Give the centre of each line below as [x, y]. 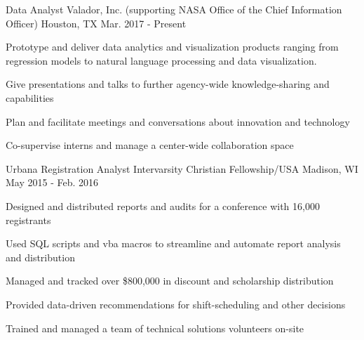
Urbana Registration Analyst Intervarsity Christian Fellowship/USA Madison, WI [182, 168]
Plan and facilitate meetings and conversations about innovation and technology [178, 121]
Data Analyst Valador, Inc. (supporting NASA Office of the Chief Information [174, 9]
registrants [28, 220]
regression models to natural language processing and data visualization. [161, 60]
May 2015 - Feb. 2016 [52, 182]
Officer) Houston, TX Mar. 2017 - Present [96, 23]
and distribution [40, 257]
